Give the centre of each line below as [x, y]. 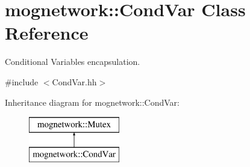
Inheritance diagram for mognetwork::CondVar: [92, 102]
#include [22, 81]
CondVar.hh [74, 81]
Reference [47, 33]
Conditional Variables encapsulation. [73, 62]
